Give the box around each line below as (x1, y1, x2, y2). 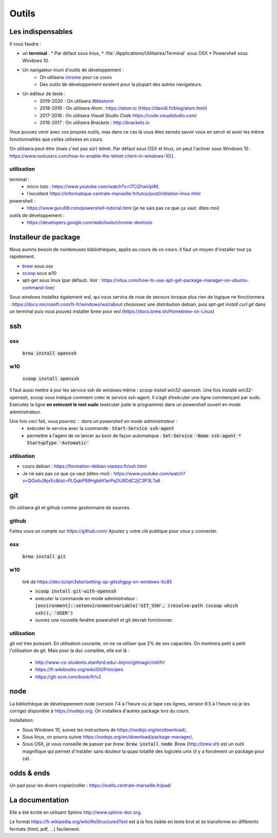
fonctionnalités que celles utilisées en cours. (9, 136, 104, 142)
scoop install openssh (22, 376, 80, 381)
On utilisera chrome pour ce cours (39, 74, 112, 80)
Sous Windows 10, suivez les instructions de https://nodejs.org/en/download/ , (22, 727, 187, 733)
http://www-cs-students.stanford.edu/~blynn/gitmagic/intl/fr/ (35, 659, 165, 665)
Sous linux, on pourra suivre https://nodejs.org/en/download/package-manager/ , (22, 734, 193, 740)
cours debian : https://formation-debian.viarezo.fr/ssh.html (22, 463, 147, 470)
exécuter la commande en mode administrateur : (35, 595, 138, 601)
